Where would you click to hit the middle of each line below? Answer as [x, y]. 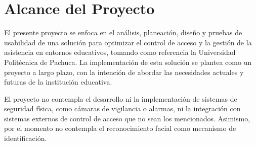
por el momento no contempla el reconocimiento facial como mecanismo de [120, 128]
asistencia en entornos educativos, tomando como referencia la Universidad [120, 52]
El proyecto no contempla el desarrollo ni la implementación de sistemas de [121, 98]
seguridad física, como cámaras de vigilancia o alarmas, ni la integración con [122, 108]
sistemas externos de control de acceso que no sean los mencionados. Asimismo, [127, 118]
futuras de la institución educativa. [58, 82]
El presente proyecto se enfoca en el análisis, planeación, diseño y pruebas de [123, 32]
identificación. [26, 138]
